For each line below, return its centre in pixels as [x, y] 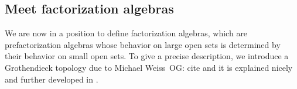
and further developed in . [52, 79]
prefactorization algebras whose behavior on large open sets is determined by [143, 44]
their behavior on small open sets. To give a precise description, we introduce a [147, 56]
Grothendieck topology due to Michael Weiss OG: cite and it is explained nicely [149, 67]
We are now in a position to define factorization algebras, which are [126, 33]
